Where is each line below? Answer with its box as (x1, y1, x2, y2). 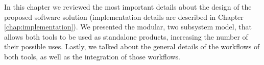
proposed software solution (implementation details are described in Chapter (4, 11, 244, 22)
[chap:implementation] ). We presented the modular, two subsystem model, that (4, 21, 252, 32)
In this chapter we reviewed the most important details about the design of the (4, 2, 252, 12)
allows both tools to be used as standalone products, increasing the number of (4, 31, 248, 42)
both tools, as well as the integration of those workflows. (4, 51, 181, 61)
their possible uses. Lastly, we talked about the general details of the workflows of (4, 41, 260, 52)
